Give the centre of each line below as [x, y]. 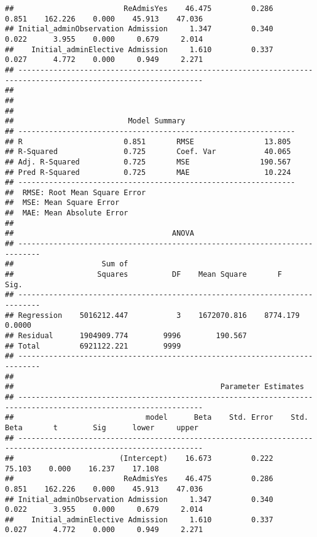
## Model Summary [95, 121]
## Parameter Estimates [155, 387]
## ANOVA [100, 234]
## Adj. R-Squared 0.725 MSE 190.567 [148, 162]
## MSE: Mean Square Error [62, 203]
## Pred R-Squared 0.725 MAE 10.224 [148, 172]
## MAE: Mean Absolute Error [67, 213]
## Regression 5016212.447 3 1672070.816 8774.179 [152, 315]
